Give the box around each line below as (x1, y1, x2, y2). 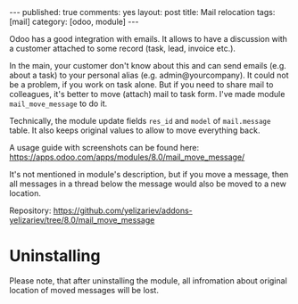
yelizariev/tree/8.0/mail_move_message (9, 215, 155, 225)
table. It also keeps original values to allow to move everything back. (9, 125, 261, 136)
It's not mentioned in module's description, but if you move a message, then (9, 169, 289, 179)
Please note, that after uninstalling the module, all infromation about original (9, 275, 287, 286)
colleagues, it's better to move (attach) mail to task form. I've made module (9, 89, 286, 99)
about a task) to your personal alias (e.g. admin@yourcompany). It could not (9, 70, 289, 80)
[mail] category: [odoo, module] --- (9, 16, 139, 27)
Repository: (9, 205, 52, 216)
